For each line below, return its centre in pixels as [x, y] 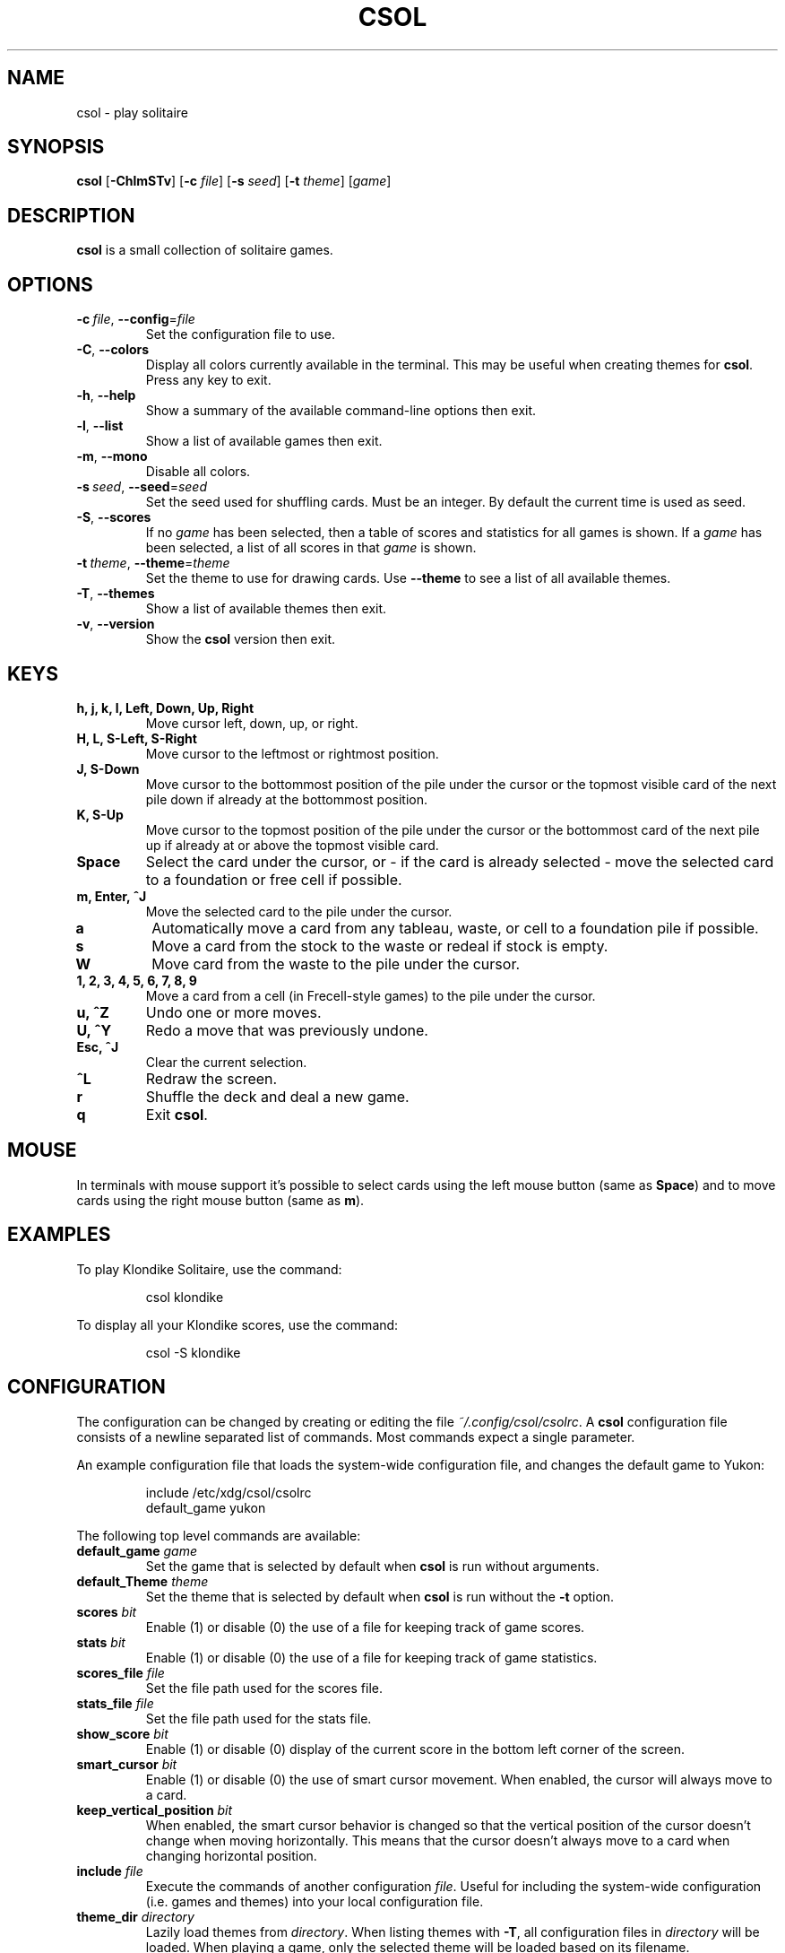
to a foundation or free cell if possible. [274, 879]
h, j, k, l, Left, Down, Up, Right [165, 707]
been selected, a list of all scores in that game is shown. [311, 548]
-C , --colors [113, 350]
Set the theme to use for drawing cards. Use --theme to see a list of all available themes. [408, 578]
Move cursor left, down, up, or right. [252, 723]
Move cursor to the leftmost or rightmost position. [292, 753]
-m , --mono [112, 456]
